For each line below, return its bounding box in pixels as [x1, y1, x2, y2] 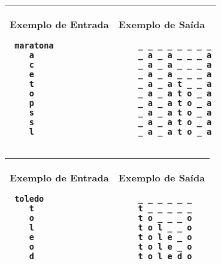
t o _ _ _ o [138, 213, 192, 223]
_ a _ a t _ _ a [138, 79, 212, 89]
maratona [14, 41, 54, 50]
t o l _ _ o [138, 223, 192, 232]
